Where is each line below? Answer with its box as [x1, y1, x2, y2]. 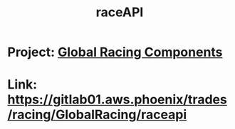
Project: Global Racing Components [7, 44, 223, 60]
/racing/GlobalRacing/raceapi [7, 107, 187, 123]
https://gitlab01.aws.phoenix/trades [7, 91, 228, 108]
